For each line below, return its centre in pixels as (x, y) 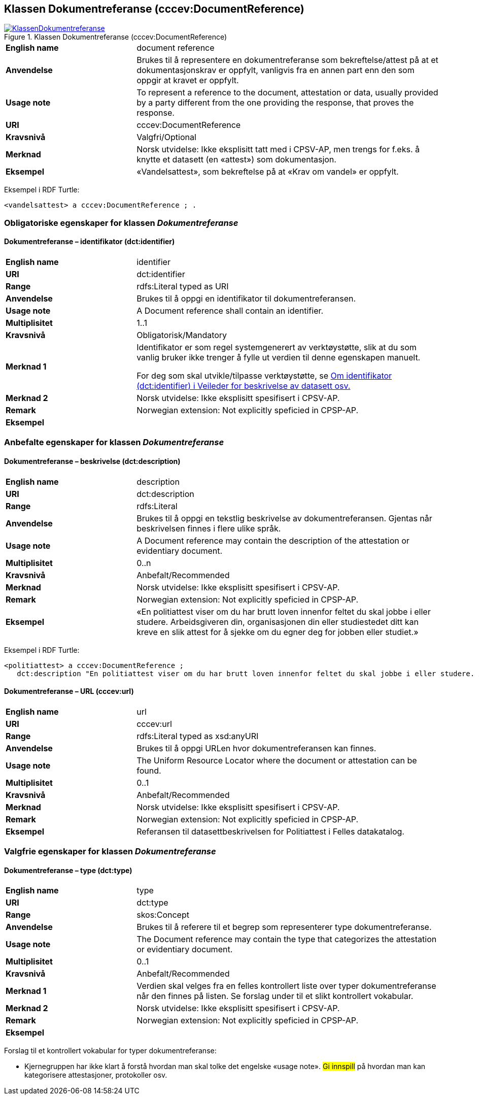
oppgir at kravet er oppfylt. (188, 80)
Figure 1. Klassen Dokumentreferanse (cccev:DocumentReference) (116, 37)
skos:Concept (163, 915)
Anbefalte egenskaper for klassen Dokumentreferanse (114, 442)
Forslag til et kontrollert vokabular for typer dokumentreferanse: (110, 1051)
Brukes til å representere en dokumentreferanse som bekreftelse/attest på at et (287, 60)
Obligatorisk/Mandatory (182, 335)
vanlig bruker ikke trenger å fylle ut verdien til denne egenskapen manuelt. (279, 358)
